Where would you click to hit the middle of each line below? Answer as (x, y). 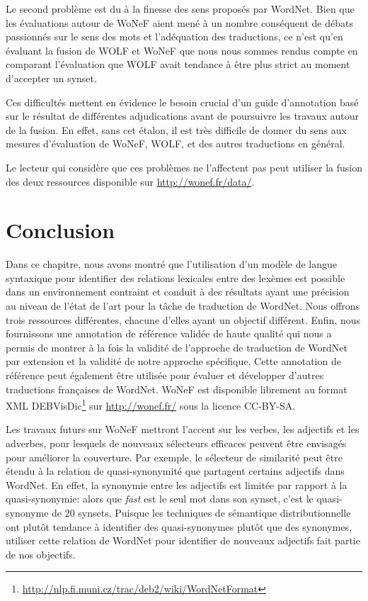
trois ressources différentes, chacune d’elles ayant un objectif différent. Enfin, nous (183, 319)
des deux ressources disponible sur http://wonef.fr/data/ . (130, 181)
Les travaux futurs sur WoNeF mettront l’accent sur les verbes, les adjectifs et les (183, 429)
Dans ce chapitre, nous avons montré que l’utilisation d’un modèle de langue (172, 264)
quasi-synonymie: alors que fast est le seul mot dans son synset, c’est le (160, 499)
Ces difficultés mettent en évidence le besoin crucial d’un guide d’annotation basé (182, 102)
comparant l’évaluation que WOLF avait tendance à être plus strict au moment (178, 64)
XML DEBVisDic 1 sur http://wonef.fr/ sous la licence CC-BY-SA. (151, 404)
